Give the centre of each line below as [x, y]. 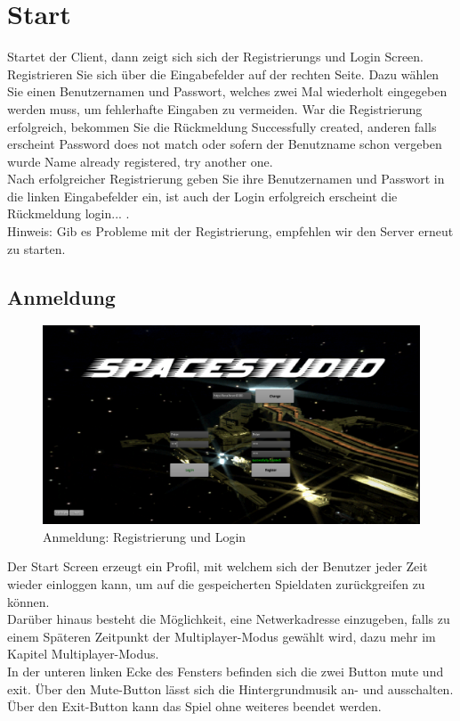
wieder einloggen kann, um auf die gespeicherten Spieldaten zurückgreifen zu [216, 584]
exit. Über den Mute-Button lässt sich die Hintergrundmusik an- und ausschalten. [230, 688]
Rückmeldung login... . [69, 213]
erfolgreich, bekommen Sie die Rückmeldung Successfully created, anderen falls [222, 126]
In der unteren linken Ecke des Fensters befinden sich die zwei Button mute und [226, 671]
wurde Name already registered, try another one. [140, 161]
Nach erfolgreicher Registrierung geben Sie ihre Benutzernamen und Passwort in [226, 179]
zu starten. [36, 248]
